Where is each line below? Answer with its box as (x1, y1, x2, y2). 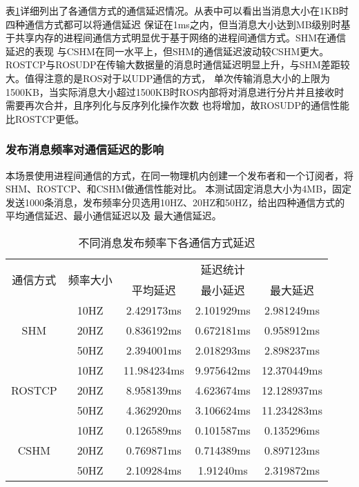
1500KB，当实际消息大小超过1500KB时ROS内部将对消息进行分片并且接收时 (6, 84, 345, 99)
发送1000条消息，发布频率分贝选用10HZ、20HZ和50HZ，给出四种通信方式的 (6, 195, 345, 209)
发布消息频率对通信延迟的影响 (6, 141, 164, 158)
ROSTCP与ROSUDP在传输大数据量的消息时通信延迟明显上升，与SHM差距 (6, 57, 340, 72)
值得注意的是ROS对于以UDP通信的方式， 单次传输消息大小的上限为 (24, 70, 330, 85)
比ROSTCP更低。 (6, 111, 85, 126)
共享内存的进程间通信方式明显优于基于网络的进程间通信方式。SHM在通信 (14, 30, 347, 45)
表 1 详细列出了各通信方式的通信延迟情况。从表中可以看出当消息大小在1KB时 (6, 3, 349, 17)
